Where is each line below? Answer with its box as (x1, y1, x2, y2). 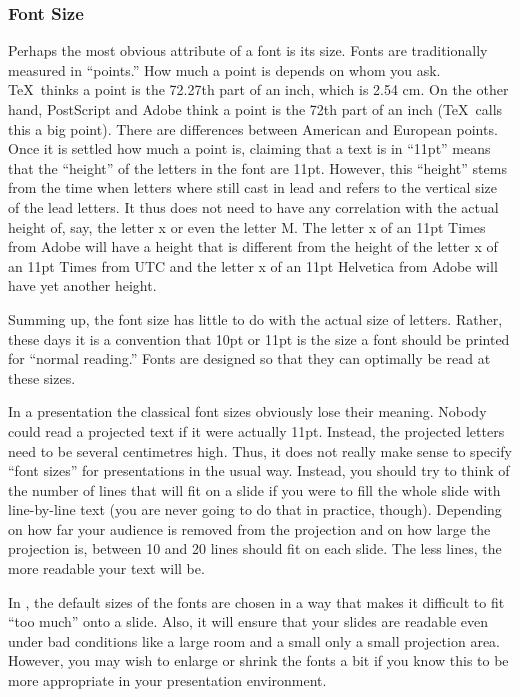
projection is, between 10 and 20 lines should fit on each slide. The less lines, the (8, 538, 502, 559)
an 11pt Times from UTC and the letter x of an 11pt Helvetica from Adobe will (8, 255, 498, 276)
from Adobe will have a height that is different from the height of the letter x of (8, 236, 498, 257)
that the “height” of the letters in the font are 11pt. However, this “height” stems (8, 157, 507, 178)
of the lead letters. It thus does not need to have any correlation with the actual (8, 196, 499, 217)
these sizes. (8, 367, 76, 388)
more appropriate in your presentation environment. (8, 670, 327, 691)
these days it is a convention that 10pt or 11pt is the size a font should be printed (8, 328, 510, 349)
